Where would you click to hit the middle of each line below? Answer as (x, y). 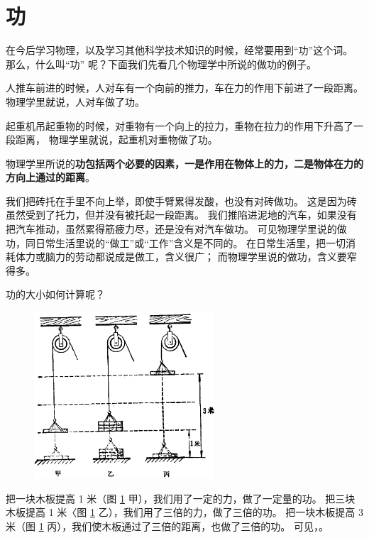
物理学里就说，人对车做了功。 (75, 101)
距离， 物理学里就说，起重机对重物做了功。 (116, 139)
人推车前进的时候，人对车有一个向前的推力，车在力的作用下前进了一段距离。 (184, 88)
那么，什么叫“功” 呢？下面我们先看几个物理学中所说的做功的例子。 (161, 64)
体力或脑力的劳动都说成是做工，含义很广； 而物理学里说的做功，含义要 (181, 257)
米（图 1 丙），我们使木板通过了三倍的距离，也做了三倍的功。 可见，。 (167, 526)
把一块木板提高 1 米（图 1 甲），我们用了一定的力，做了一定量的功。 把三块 (181, 498)
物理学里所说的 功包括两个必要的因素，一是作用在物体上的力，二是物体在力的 (184, 163)
